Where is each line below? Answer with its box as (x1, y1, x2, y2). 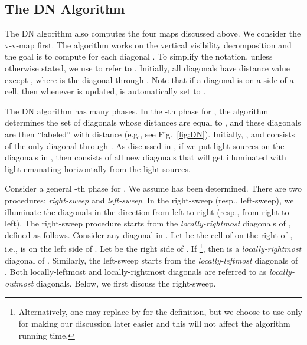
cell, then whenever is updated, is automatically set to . (5, 85, 206, 97)
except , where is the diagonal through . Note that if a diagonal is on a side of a (5, 73, 294, 86)
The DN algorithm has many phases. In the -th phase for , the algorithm (5, 104, 269, 117)
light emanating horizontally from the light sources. (5, 162, 191, 175)
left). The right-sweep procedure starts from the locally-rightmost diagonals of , (5, 217, 291, 229)
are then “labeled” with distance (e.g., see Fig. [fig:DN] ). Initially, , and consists (5, 127, 295, 140)
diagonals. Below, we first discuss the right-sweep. (35, 277, 216, 289)
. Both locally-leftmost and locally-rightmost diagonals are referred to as (5, 265, 267, 278)
